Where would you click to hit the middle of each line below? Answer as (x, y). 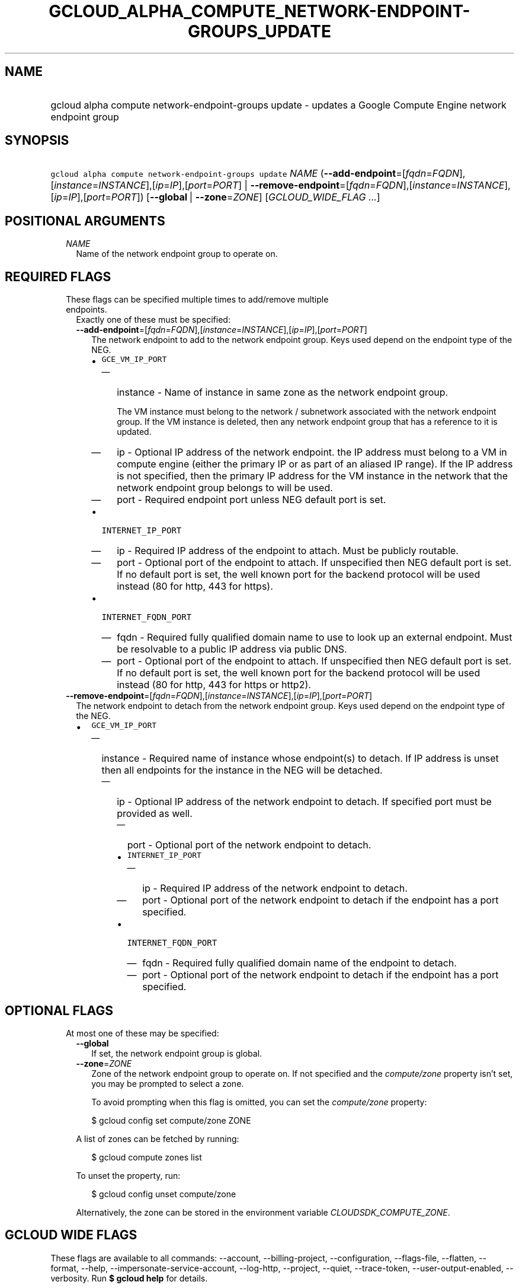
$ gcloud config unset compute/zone (164, 1194)
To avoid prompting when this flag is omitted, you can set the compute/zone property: (259, 1102)
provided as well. (155, 814)
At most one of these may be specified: (142, 1033)
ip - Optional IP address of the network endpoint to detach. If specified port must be (304, 802)
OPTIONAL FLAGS (59, 1010)
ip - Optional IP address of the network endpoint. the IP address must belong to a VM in (312, 452)
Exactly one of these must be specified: (153, 320)
